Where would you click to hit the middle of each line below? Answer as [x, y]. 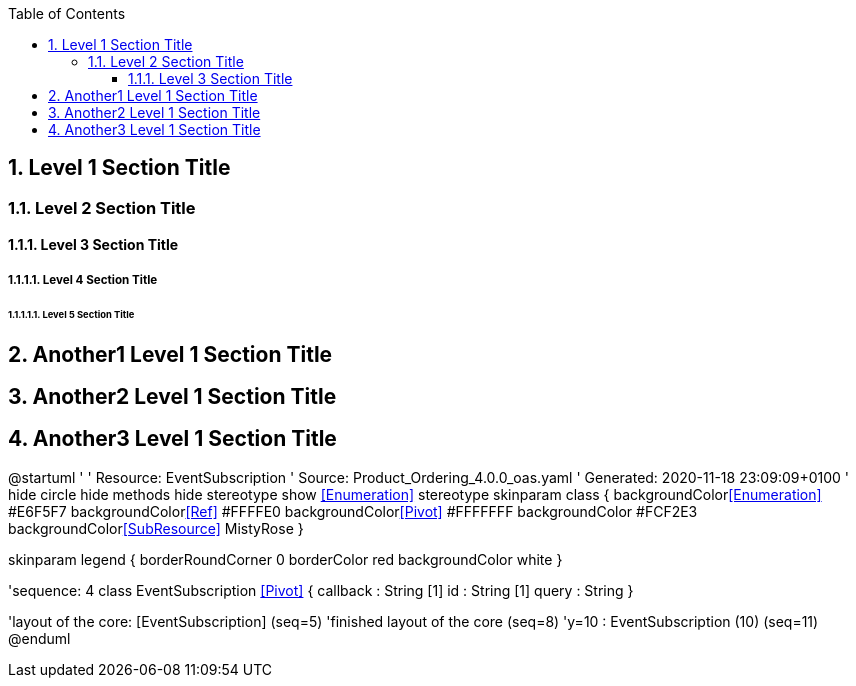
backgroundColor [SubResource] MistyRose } [156, 528]
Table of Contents [67, 13]
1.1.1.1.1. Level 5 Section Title [71, 314]
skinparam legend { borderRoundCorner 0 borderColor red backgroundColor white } [285, 559]
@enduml [39, 638]
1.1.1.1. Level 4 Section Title [83, 279]
